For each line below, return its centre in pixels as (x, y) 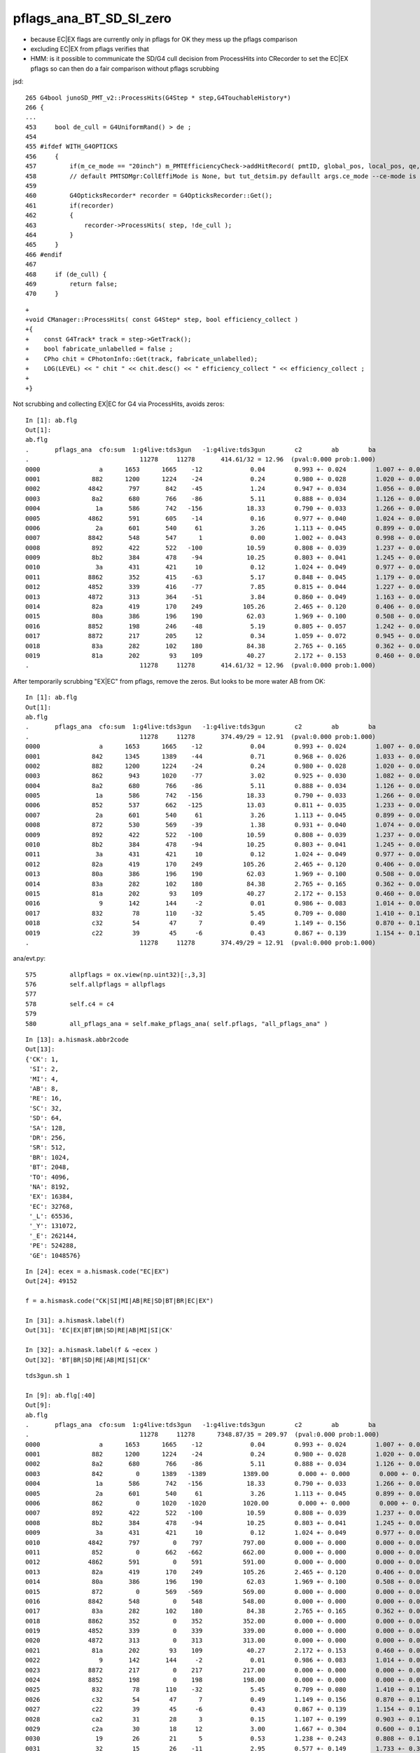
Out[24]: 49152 (51, 1281)
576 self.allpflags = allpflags (96, 984)
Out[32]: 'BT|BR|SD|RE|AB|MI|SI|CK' (88, 1360)
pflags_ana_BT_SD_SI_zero (92, 18)
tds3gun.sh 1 (48, 1375)
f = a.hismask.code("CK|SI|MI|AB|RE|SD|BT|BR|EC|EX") (119, 1301)
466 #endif (44, 255)
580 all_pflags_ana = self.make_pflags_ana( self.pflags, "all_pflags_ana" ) (177, 1023)
